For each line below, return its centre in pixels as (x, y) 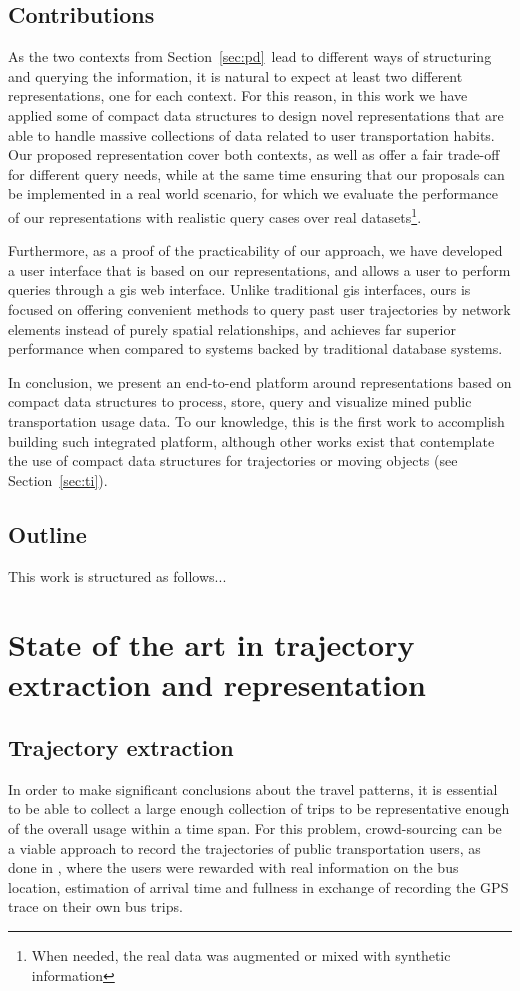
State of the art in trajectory (211, 644)
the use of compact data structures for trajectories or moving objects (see (233, 460)
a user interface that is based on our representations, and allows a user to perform (259, 269)
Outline (47, 533)
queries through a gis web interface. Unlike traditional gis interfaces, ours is (239, 289)
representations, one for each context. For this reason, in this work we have (238, 95)
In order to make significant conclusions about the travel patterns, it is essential (253, 788)
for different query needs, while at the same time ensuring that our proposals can (256, 173)
